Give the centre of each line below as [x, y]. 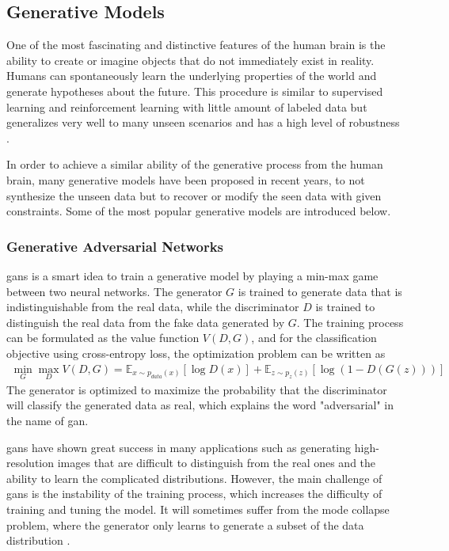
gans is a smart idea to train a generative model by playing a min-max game [192, 275]
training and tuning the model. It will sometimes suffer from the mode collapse [198, 509]
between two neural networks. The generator [114, 291]
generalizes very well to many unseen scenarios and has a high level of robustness [203, 122]
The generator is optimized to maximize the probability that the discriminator [197, 389]
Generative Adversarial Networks [115, 246]
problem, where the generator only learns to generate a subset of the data [185, 524]
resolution [30, 463]
